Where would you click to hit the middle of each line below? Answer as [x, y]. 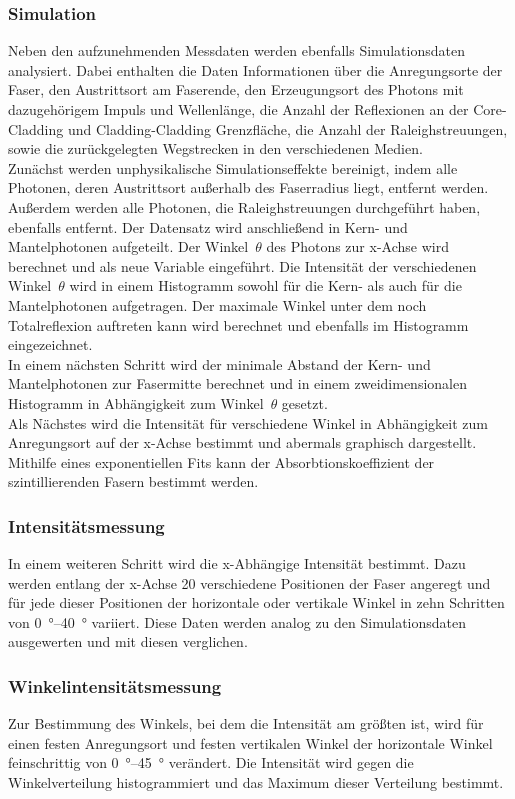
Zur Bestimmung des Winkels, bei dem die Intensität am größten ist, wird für [246, 723]
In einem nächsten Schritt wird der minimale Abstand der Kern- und [219, 363]
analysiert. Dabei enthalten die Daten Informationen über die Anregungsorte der [255, 69]
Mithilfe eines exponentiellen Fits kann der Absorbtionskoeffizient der [221, 461]
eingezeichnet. [50, 344]
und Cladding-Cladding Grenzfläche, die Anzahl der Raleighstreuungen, [287, 128]
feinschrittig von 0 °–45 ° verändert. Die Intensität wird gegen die [211, 762]
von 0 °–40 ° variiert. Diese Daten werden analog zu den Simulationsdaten [237, 621]
